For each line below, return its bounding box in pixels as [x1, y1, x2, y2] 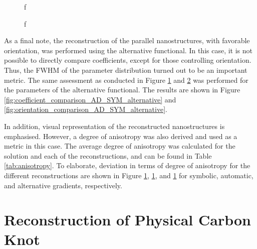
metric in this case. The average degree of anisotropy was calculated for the [4, 141, 235, 151]
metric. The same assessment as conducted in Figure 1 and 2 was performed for [4, 74, 248, 85]
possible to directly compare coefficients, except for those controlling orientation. [4, 55, 251, 65]
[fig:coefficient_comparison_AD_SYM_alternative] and [4, 94, 176, 104]
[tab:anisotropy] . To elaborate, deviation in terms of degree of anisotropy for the [4, 160, 250, 171]
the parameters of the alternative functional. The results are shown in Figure [4, 84, 240, 95]
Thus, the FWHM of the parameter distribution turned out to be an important [4, 64, 247, 75]
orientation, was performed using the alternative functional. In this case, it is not [4, 45, 253, 55]
